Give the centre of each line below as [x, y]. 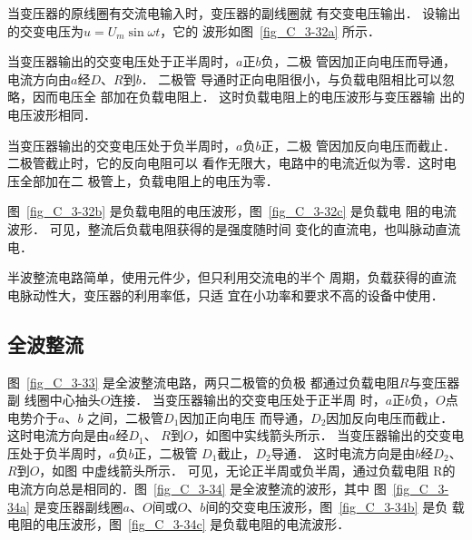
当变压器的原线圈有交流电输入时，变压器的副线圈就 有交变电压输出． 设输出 [234, 13]
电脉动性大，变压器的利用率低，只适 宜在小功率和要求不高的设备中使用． [226, 295]
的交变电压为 [45, 30]
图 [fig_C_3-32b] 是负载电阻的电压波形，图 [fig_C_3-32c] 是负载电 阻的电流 [232, 211]
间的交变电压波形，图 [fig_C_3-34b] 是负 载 [335, 506]
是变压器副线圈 [79, 506]
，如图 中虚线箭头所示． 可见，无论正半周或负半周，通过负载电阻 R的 [247, 471]
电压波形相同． [52, 114]
